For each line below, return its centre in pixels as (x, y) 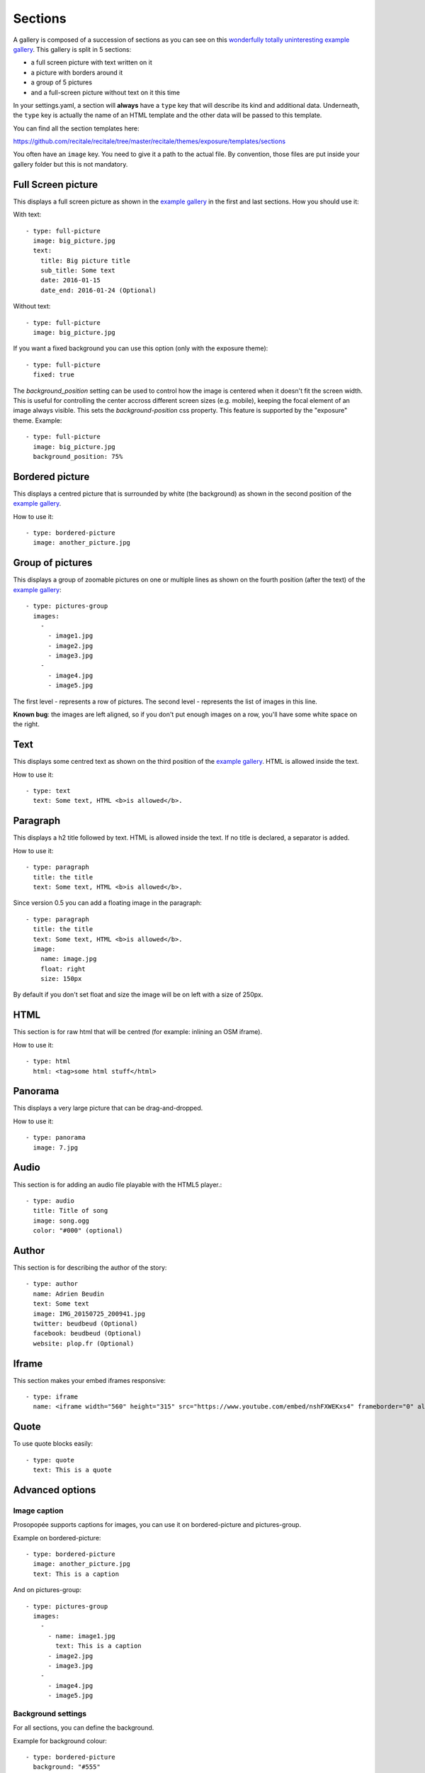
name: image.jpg (68, 959)
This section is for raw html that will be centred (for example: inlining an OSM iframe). (137, 1032)
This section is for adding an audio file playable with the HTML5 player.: (118, 1184)
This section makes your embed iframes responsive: (90, 1380)
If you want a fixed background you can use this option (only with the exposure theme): (141, 348)
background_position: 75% (78, 456)
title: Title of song (70, 1211)
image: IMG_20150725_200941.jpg (89, 1313)
